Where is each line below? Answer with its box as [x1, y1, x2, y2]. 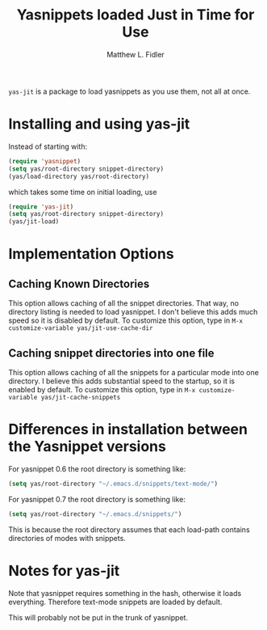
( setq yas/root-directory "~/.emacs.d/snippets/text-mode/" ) [8, 480, 219, 488]
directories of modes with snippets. [8, 533, 127, 543]
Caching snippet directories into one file [8, 346, 215, 360]
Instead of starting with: [8, 142, 87, 151]
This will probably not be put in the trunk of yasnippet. [8, 612, 188, 622]
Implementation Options [8, 245, 175, 264]
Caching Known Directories [8, 277, 150, 290]
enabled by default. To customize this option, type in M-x [8, 384, 196, 394]
